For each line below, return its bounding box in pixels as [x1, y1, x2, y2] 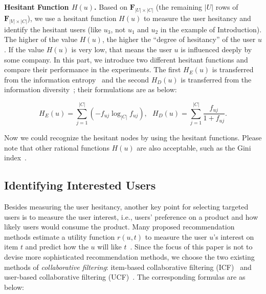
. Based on [94, 2, 128, 12]
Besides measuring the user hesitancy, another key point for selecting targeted [4, 201, 249, 212]
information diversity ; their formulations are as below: [4, 84, 177, 95]
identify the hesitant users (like [4, 24, 102, 34]
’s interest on [213, 231, 254, 242]
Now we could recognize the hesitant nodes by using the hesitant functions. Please [4, 132, 262, 142]
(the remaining [156, 2, 203, 12]
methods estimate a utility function [4, 231, 115, 242]
